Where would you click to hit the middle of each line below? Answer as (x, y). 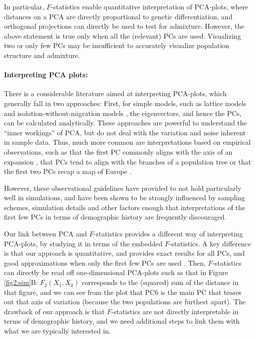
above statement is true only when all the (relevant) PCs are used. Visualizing (123, 35)
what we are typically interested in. (57, 331)
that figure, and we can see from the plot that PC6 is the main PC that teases (123, 292)
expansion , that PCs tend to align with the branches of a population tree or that (127, 161)
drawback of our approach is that (54, 311)
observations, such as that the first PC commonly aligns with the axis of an (118, 151)
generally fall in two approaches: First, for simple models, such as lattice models (125, 103)
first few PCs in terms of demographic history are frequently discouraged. (115, 217)
